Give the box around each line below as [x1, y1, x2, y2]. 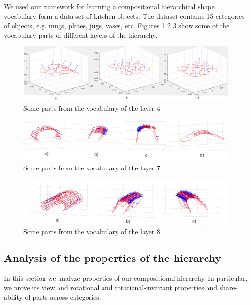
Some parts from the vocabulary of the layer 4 [23, 103, 160, 113]
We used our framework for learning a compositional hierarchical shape [4, 1, 215, 11]
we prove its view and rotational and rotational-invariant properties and [4, 282, 218, 292]
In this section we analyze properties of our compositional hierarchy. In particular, [4, 273, 248, 283]
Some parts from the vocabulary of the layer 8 [23, 227, 160, 236]
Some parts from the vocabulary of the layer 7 [23, 162, 160, 172]
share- [219, 282, 237, 292]
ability [4, 291, 23, 302]
